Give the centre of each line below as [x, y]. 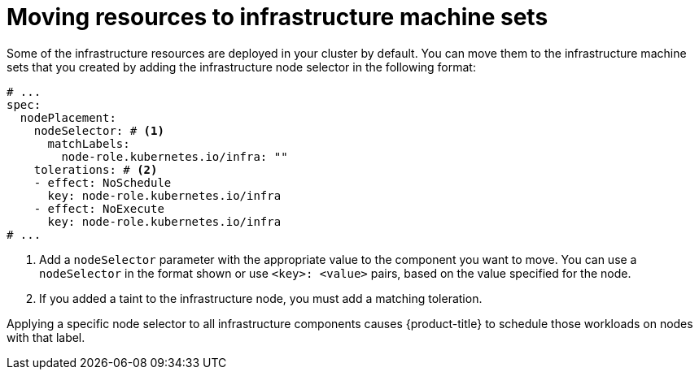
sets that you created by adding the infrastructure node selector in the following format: [241, 67]
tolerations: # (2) [96, 169]
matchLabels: [89, 143]
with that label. [46, 337]
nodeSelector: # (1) [99, 130]
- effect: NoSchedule [103, 182]
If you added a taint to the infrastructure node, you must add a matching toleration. [261, 298]
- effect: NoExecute [99, 208]
